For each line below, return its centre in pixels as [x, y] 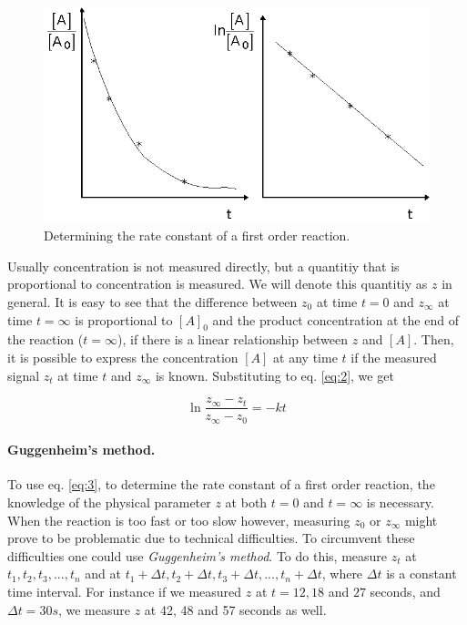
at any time [305, 357]
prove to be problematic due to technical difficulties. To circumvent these [211, 538]
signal [24, 375]
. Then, [434, 339]
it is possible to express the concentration [123, 357]
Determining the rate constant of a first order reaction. [197, 236]
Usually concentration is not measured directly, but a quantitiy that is [203, 266]
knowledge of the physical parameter [109, 502]
